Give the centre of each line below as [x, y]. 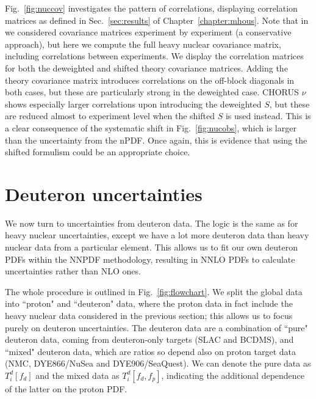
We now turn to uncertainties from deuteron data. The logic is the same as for [152, 223]
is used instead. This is [268, 116]
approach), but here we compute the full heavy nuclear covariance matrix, [143, 44]
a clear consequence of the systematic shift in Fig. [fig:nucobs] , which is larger [151, 127]
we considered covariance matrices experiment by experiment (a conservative [148, 32]
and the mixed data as [77, 375]
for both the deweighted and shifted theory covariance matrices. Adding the [146, 68]
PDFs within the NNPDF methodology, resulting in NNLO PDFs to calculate [150, 259]
